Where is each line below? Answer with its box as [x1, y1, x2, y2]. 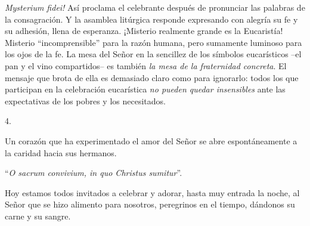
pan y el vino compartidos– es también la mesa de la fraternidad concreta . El [5, 59, 287, 72]
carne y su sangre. [5, 209, 71, 222]
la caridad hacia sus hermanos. [5, 146, 117, 159]
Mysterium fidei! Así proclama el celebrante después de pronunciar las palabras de [5, 1, 305, 13]
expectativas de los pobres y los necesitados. [5, 94, 166, 107]
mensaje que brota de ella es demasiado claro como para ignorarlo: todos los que [5, 71, 299, 83]
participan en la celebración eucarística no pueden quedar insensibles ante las [5, 83, 286, 95]
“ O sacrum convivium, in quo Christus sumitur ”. [5, 166, 182, 179]
